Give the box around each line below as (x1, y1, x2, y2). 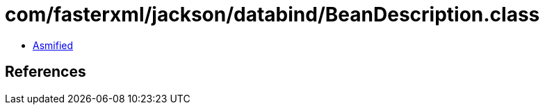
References (5, 63, 86, 81)
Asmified (33, 39, 74, 51)
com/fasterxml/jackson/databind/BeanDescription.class (5, 3, 540, 26)
